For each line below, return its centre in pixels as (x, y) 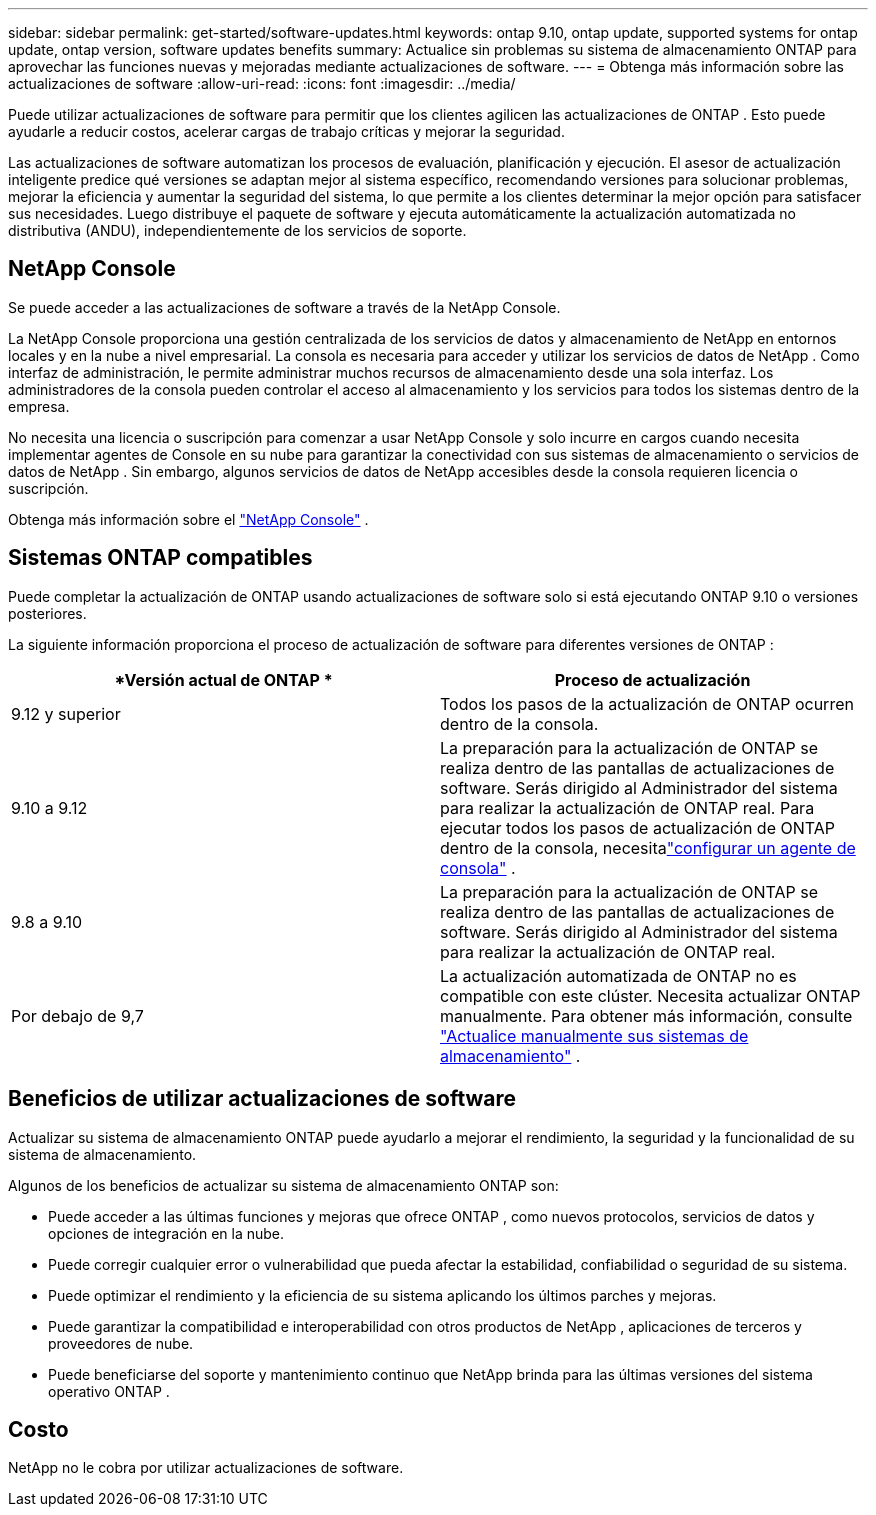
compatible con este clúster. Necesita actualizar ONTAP (650, 995)
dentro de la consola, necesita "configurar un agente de (648, 847)
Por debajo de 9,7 (77, 1015)
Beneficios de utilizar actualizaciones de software (262, 1099)
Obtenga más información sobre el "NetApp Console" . (188, 519)
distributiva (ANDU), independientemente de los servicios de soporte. (237, 230)
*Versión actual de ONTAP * (223, 679)
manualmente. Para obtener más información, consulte (646, 1015)
